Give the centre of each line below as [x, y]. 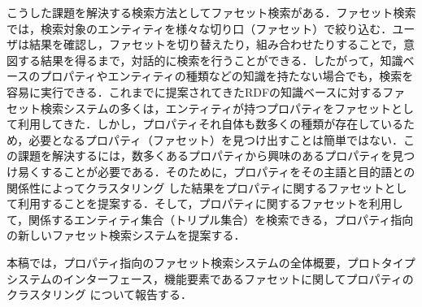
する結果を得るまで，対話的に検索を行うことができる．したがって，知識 [210, 60]
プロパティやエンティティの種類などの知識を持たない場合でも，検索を [227, 76]
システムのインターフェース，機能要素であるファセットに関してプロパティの [210, 278]
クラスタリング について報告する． [99, 294]
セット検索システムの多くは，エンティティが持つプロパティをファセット [199, 108]
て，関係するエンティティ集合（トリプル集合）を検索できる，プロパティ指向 [210, 219]
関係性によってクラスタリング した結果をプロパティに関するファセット [196, 187]
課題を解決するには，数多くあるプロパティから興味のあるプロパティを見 [211, 156]
